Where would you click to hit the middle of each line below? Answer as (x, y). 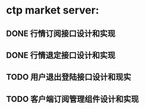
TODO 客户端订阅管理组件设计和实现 (72, 99)
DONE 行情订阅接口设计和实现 (61, 33)
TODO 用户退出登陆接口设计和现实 (69, 77)
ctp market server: (52, 10)
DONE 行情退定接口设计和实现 (61, 55)
